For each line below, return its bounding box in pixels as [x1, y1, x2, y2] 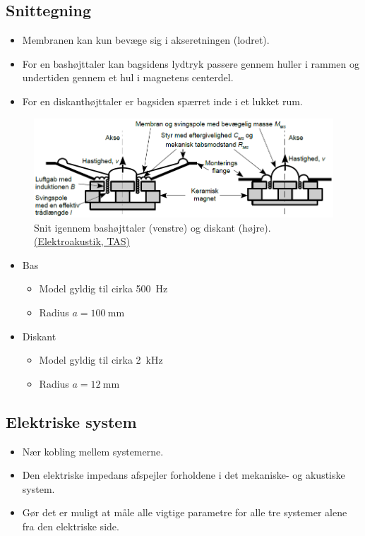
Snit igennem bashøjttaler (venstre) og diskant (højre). [34, 220, 271, 234]
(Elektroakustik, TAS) [34, 234, 131, 249]
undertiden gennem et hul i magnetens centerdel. [22, 70, 234, 85]
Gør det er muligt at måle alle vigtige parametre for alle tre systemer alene [22, 505, 347, 520]
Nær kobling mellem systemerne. [22, 443, 164, 458]
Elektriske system [6, 410, 137, 432]
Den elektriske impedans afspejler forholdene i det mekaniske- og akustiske [22, 467, 345, 482]
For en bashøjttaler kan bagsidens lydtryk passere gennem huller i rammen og [22, 56, 360, 71]
